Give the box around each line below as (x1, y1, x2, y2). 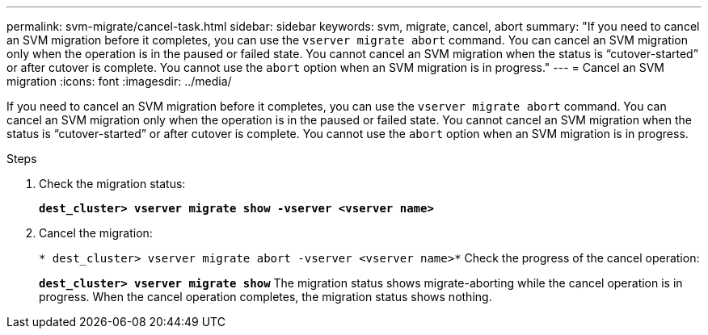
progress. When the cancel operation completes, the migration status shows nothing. (39, 290, 492, 304)
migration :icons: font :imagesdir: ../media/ (6, 74, 232, 88)
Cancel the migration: (39, 226, 153, 240)
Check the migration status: (39, 177, 186, 191)
